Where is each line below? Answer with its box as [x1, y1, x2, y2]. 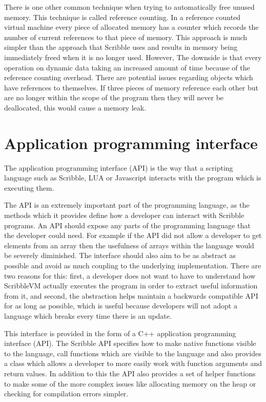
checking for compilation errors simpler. [4, 388, 129, 399]
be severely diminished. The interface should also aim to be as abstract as [4, 250, 236, 261]
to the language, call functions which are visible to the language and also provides [4, 348, 261, 358]
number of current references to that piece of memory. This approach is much [4, 31, 248, 42]
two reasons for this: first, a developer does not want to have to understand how [4, 270, 256, 281]
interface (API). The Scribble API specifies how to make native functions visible [4, 338, 256, 349]
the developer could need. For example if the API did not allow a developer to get [4, 230, 262, 241]
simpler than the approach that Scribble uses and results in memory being [4, 42, 238, 52]
